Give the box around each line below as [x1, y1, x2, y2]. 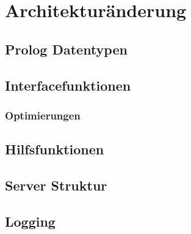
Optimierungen [5, 107, 81, 123]
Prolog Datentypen [5, 39, 128, 58]
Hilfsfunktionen [5, 140, 104, 159]
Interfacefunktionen [5, 75, 131, 94]
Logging [5, 211, 56, 230]
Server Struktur [5, 175, 107, 194]
